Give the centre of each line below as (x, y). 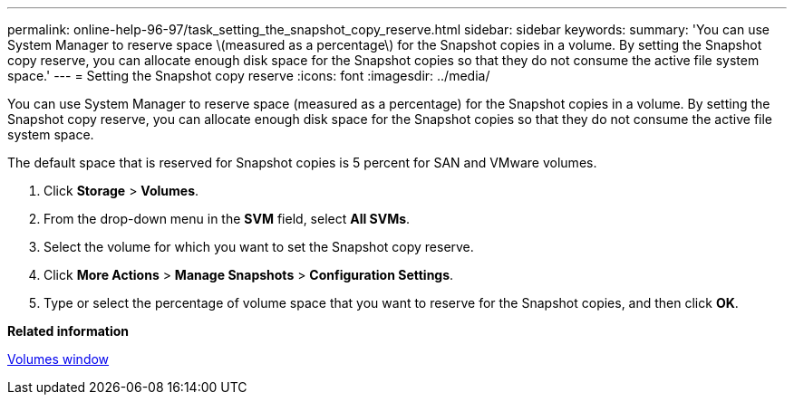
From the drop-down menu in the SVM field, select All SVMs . (227, 219)
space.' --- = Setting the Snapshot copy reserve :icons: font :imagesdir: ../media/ (249, 76)
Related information (68, 331)
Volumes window (58, 359)
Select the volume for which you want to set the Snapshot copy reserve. (259, 247)
